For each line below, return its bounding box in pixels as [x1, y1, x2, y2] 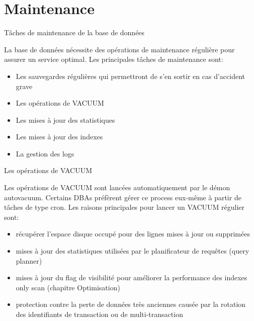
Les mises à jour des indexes [16, 131, 103, 142]
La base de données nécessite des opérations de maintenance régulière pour [4, 44, 235, 54]
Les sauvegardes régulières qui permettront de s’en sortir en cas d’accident [16, 70, 245, 81]
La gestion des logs [16, 148, 74, 158]
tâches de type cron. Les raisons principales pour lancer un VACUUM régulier [4, 202, 245, 212]
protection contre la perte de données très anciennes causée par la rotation [16, 299, 246, 309]
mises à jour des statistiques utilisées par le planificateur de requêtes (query [16, 246, 249, 256]
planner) [16, 255, 42, 266]
